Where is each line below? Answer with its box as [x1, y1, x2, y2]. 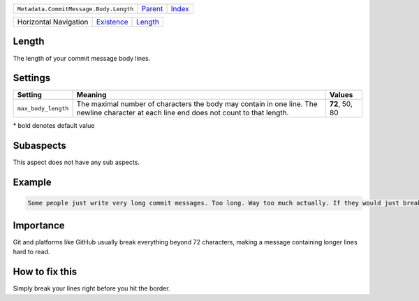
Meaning [76, 90, 107, 100]
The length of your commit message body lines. [13, 54, 151, 62]
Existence [96, 17, 128, 27]
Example [13, 177, 52, 189]
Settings [13, 72, 51, 84]
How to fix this [13, 266, 78, 278]
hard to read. [13, 248, 50, 256]
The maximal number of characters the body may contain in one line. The [76, 99, 318, 109]
